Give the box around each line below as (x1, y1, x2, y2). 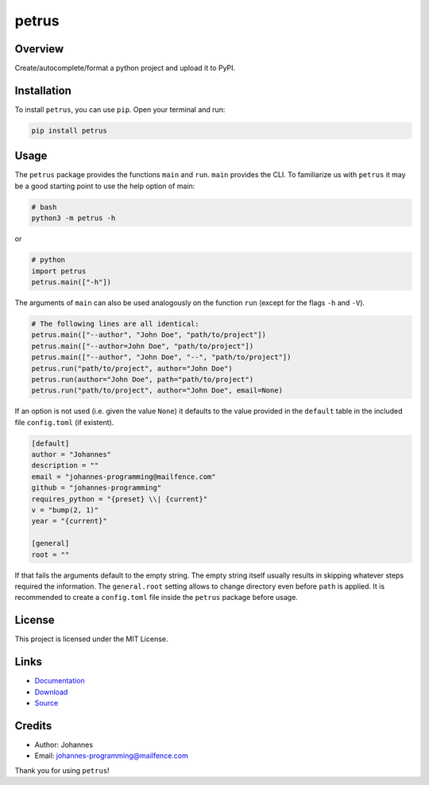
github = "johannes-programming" (31, 483, 162, 493)
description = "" (31, 461, 99, 470)
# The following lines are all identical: (31, 319, 199, 328)
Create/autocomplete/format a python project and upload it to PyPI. (14, 64, 236, 73)
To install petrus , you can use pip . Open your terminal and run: (14, 104, 226, 114)
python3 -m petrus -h (31, 214, 116, 222)
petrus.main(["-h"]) (31, 277, 111, 286)
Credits (14, 719, 52, 733)
